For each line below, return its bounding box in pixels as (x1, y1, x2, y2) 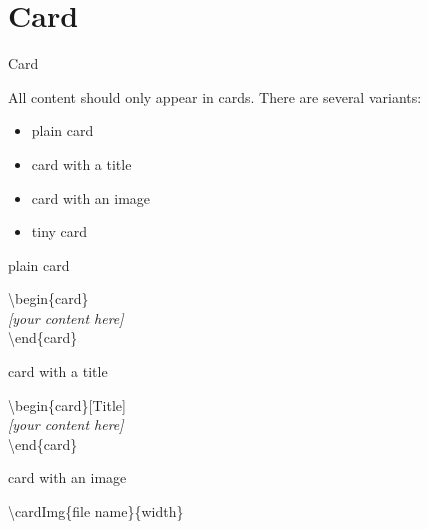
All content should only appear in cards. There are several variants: (8, 86, 422, 107)
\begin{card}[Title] (8, 394, 126, 415)
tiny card (31, 221, 88, 242)
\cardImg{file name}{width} (8, 501, 184, 522)
